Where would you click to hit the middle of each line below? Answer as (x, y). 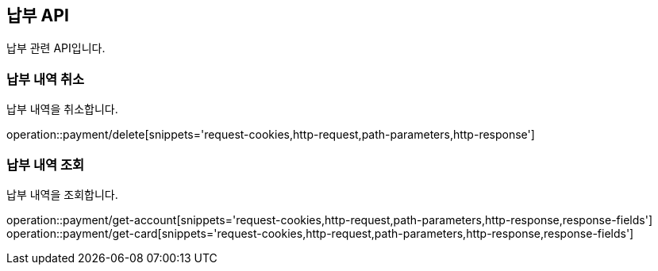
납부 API (38, 15)
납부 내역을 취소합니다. (62, 109)
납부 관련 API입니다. (56, 48)
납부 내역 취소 (46, 79)
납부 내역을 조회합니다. (62, 194)
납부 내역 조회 (46, 164)
